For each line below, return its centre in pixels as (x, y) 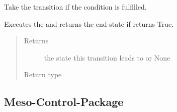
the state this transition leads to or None (107, 57)
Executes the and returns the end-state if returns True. (89, 23)
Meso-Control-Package (64, 102)
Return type (43, 74)
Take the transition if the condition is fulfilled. (75, 7)
